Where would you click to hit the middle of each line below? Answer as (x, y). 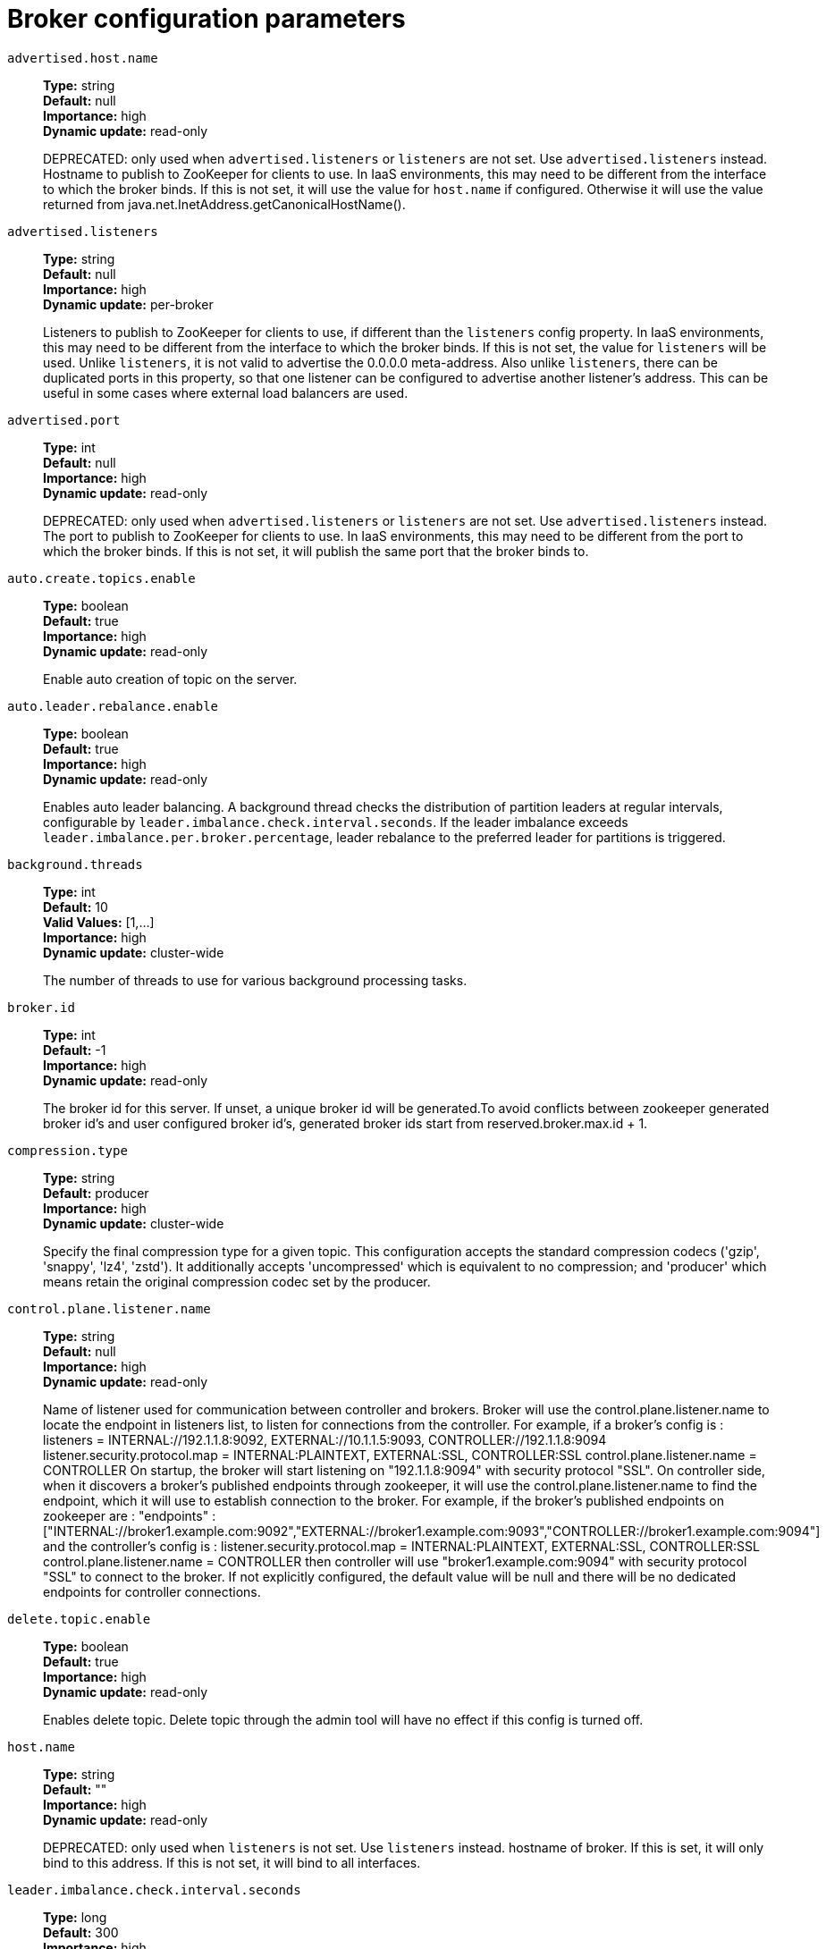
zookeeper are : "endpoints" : (130, 1515)
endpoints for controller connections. (152, 1591)
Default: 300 (81, 1932)
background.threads (75, 864)
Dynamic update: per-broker (128, 304)
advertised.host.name (83, 58)
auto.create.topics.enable (101, 578)
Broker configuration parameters (206, 19)
